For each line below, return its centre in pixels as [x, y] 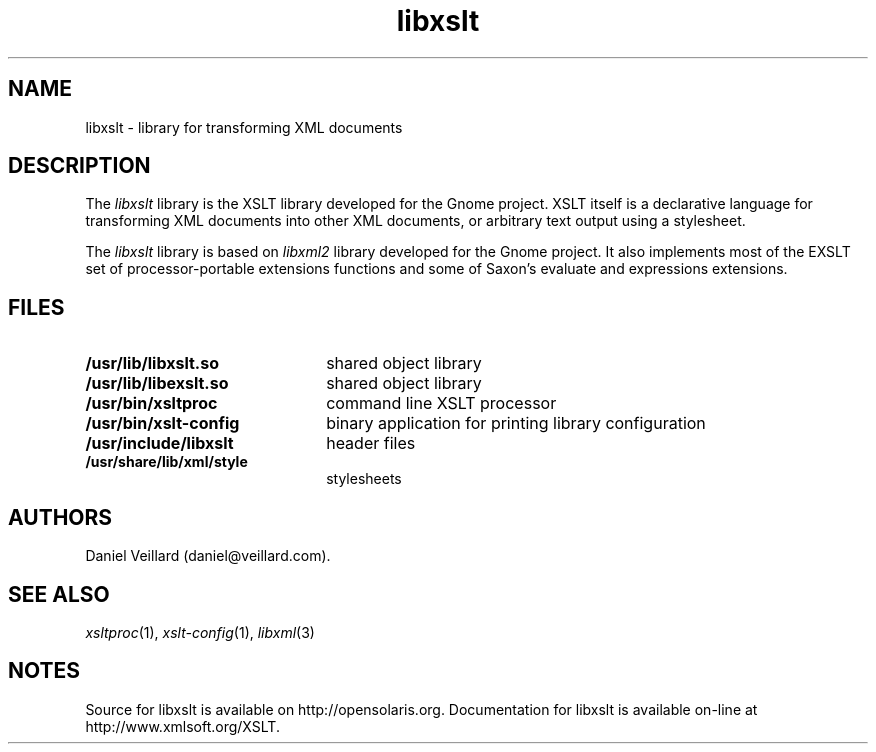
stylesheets [364, 479]
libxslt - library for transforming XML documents [244, 127]
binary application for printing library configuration [516, 423]
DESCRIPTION [79, 166]
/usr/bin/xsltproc [151, 403]
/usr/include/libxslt [159, 443]
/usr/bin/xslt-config [162, 423]
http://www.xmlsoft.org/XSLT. [182, 726]
